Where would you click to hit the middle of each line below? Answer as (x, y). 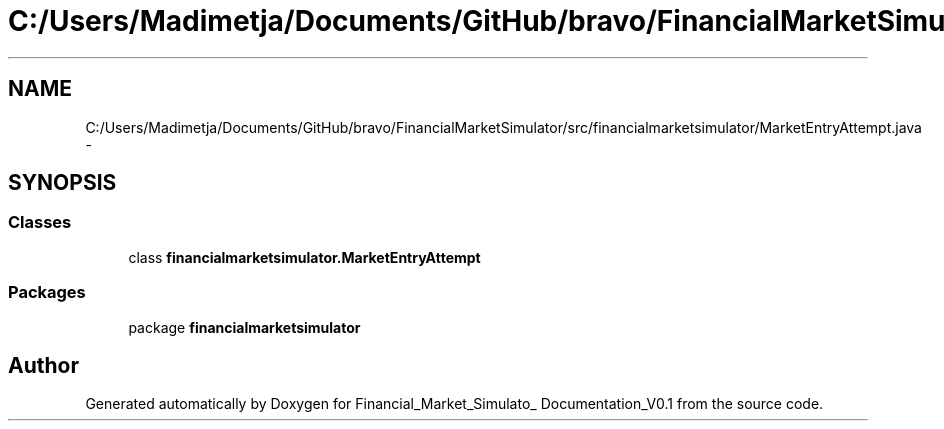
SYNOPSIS (62, 183)
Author (43, 365)
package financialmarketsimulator (244, 327)
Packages (47, 292)
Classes (40, 222)
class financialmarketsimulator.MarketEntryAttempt (304, 257)
